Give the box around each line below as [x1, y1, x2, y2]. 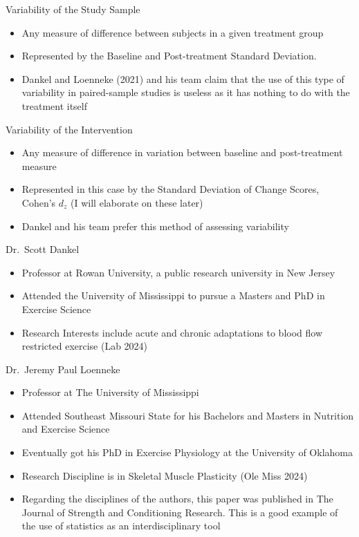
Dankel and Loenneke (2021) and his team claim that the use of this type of [21, 71, 344, 86]
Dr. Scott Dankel [6, 242, 80, 256]
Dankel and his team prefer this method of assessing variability [21, 218, 289, 233]
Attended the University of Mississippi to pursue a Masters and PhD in [21, 288, 325, 303]
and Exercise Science [21, 422, 110, 436]
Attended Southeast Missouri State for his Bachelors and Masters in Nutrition [21, 408, 354, 422]
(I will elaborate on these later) [71, 195, 203, 209]
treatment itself [21, 98, 88, 113]
